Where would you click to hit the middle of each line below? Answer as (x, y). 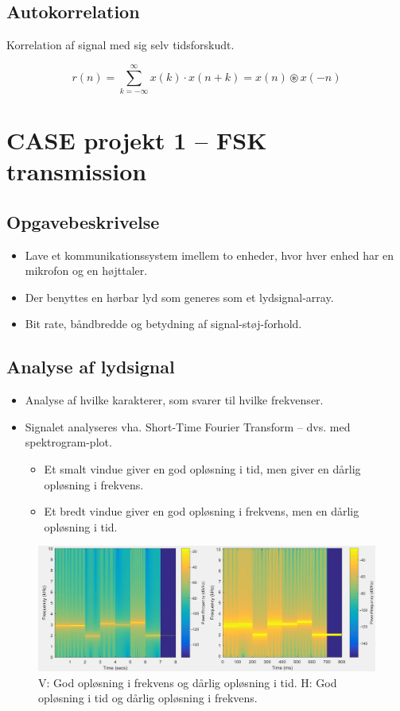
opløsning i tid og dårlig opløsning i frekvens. (148, 698)
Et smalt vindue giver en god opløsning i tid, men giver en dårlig (202, 469)
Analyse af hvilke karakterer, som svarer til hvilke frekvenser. (174, 400)
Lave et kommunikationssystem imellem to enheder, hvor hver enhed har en (210, 255)
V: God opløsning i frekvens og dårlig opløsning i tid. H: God (188, 682)
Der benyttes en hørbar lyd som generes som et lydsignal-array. (179, 297)
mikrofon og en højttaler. (86, 270)
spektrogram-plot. (68, 442)
